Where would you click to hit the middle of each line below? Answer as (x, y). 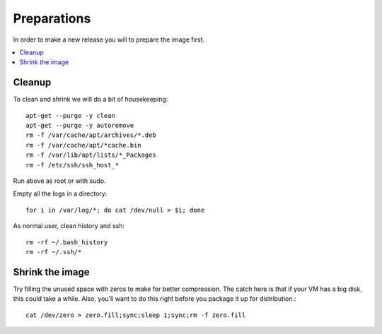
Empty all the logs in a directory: (60, 193)
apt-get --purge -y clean (71, 115)
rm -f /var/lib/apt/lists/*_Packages (91, 155)
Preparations (52, 18)
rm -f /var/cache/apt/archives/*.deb (91, 135)
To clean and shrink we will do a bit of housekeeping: (91, 100)
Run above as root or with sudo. (59, 181)
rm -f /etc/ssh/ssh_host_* (73, 165)
